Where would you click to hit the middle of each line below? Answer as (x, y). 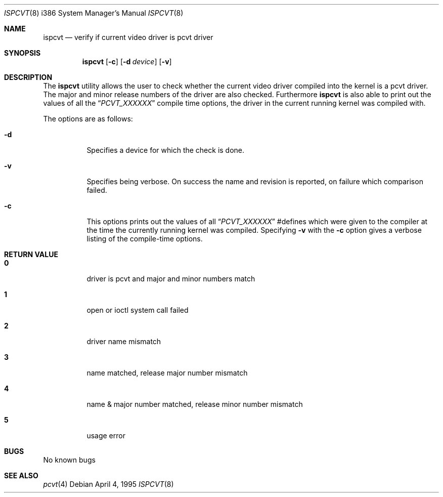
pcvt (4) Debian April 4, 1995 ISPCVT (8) (108, 484)
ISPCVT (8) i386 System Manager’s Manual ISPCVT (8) (94, 13)
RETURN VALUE (31, 254)
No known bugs (69, 460)
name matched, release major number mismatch (167, 373)
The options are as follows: (88, 119)
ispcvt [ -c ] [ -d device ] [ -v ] (127, 61)
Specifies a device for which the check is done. (166, 150)
